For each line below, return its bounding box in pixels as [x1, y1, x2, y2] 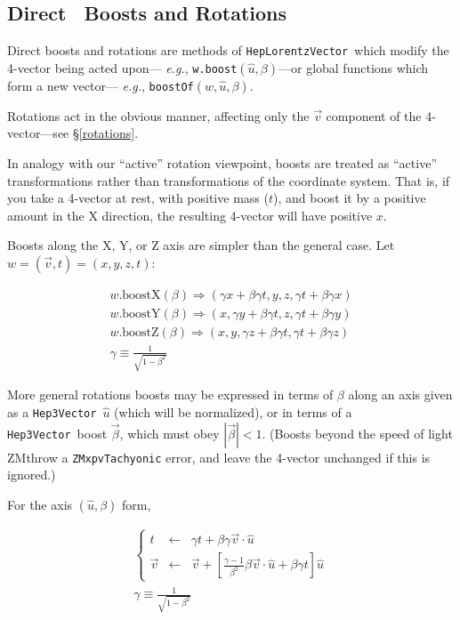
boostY [122, 308, 161, 321]
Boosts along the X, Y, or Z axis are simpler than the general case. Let [7, 236, 395, 254]
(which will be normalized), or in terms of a [114, 402, 352, 421]
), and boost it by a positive [273, 189, 426, 207]
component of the [326, 106, 422, 125]
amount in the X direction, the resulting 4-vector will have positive [7, 205, 373, 224]
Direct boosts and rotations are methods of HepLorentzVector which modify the [7, 41, 449, 60]
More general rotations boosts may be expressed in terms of [7, 385, 334, 404]
